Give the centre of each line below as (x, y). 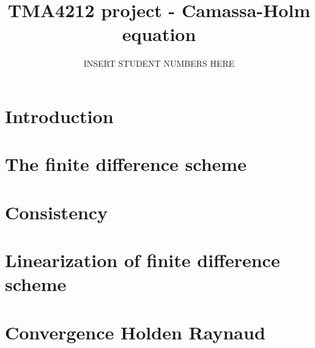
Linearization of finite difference (143, 260)
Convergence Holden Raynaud (135, 332)
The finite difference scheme (126, 164)
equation (159, 34)
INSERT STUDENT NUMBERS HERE (159, 63)
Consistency (57, 212)
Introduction (59, 115)
